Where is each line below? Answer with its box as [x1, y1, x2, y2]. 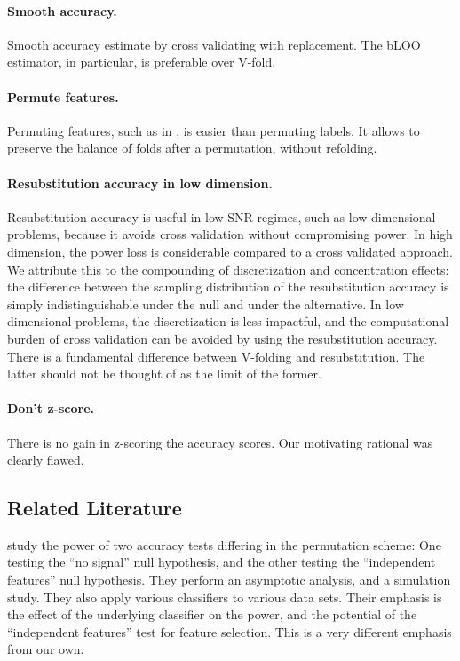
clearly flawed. [7, 450, 84, 469]
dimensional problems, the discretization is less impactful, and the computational [7, 312, 449, 330]
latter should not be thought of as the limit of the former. [7, 364, 321, 383]
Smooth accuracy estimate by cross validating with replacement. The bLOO [7, 35, 421, 53]
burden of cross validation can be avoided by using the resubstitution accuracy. [7, 329, 438, 347]
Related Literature [7, 494, 182, 522]
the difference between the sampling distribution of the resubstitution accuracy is [7, 277, 449, 296]
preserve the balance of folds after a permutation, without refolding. [7, 139, 377, 157]
